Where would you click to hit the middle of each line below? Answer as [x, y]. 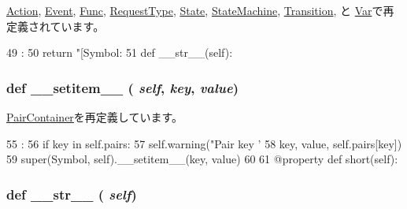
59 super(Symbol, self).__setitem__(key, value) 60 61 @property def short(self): [202, 159]
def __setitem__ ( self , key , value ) [123, 87]
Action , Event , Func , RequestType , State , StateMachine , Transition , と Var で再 [200, 10]
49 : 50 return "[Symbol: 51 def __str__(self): [120, 52]
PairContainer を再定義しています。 [95, 117]
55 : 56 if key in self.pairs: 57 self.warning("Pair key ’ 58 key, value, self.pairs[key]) [204, 143]
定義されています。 [55, 26]
